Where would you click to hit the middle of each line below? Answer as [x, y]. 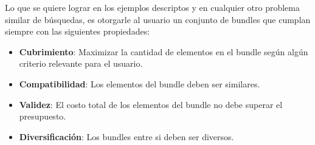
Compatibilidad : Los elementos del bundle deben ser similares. [140, 83]
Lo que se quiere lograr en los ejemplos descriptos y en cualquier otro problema [152, 7]
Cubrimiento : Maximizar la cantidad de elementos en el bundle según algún [164, 51]
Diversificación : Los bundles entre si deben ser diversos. [126, 136]
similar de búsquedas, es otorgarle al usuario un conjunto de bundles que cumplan [158, 19]
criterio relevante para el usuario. [81, 63]
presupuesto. [43, 116]
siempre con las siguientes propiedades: [78, 31]
